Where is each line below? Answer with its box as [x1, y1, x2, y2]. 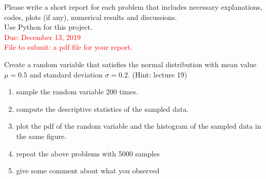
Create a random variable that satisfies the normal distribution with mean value [4, 58, 257, 69]
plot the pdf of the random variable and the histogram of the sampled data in [16, 121, 261, 131]
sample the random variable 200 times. [16, 86, 138, 97]
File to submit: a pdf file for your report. [4, 42, 132, 52]
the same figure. [16, 130, 67, 141]
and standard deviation [29, 69, 103, 79]
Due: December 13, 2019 [4, 31, 81, 42]
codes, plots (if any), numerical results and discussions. [4, 11, 177, 22]
